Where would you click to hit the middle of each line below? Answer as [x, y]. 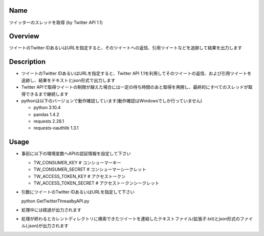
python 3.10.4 [47, 108]
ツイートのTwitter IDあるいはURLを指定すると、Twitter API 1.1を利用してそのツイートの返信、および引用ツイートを [136, 74]
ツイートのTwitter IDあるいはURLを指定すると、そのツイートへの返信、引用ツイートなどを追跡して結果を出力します [125, 48]
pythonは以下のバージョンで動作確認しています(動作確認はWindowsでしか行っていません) [112, 100]
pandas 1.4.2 [46, 114]
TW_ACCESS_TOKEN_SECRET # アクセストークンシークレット [97, 183]
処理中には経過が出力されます [51, 210]
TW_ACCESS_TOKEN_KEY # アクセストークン [79, 176]
